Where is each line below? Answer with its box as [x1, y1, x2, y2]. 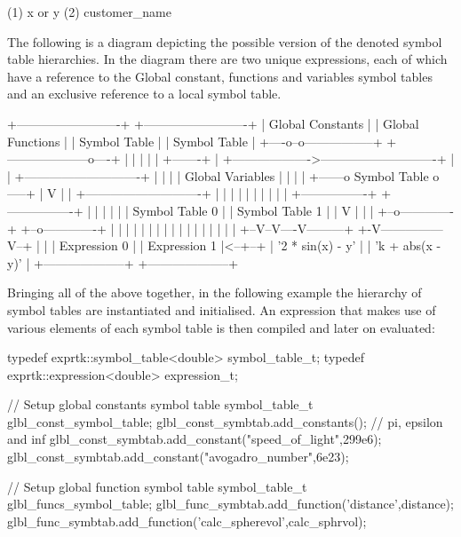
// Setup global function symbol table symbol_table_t [7, 477, 307, 495]
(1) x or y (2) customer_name [7, 3, 171, 20]
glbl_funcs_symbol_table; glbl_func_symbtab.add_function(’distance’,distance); [7, 494, 454, 513]
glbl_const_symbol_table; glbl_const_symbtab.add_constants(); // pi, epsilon [7, 412, 443, 430]
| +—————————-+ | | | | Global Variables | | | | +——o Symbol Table [7, 166, 429, 185]
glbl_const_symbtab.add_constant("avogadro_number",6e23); [7, 447, 349, 466]
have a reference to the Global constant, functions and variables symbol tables [7, 67, 433, 85]
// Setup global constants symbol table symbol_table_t [7, 395, 314, 414]
